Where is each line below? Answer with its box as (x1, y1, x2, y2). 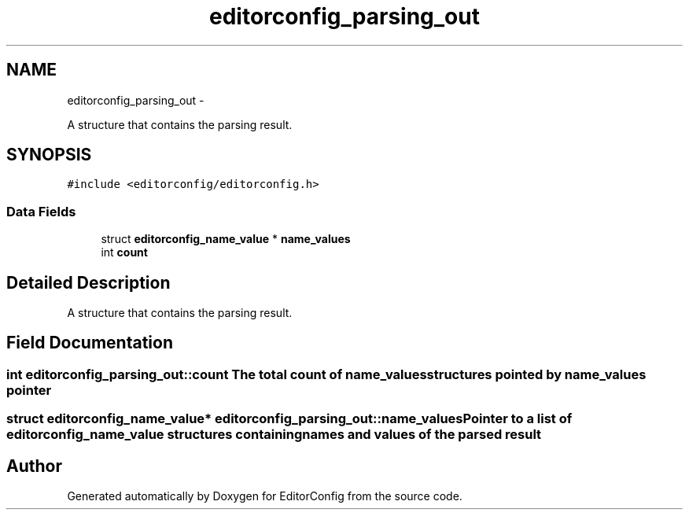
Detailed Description (6, 272, 171, 293)
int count (101, 245, 148, 260)
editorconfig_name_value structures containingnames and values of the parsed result (6, 426, 542, 443)
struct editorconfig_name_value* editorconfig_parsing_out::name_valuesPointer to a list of (6, 411, 573, 427)
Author (6, 455, 62, 476)
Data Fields (6, 203, 76, 219)
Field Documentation (6, 333, 173, 353)
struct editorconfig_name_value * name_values (101, 232, 351, 246)
